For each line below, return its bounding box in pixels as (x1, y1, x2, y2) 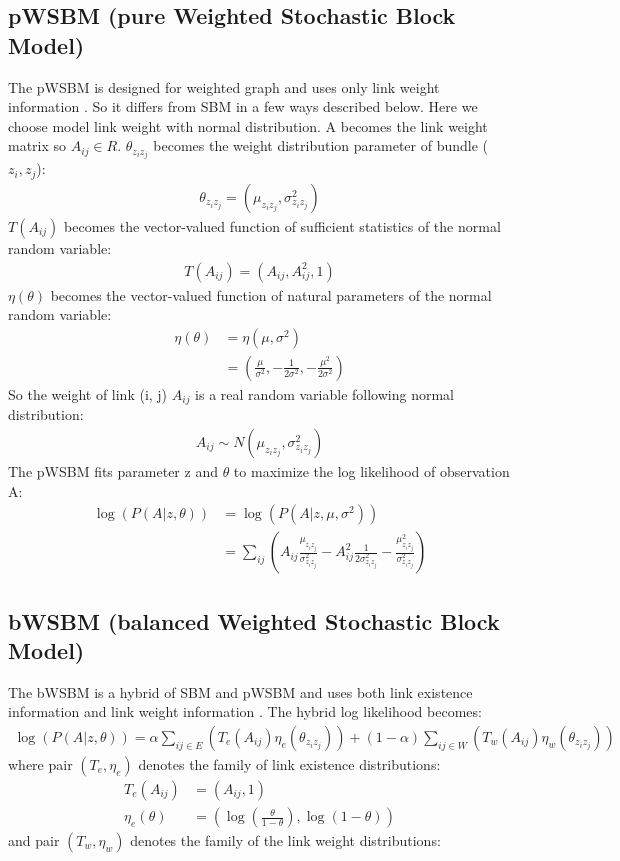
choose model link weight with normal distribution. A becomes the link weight (8, 115, 488, 136)
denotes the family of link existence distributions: (138, 753, 441, 774)
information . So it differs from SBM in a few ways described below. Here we (8, 96, 478, 117)
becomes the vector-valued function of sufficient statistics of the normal (64, 215, 501, 236)
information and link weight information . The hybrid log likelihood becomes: (8, 701, 482, 722)
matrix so (8, 135, 67, 156)
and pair (8, 830, 60, 851)
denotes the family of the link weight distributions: (130, 830, 441, 851)
